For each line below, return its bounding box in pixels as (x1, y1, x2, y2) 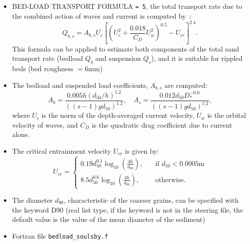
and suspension (95, 53, 141, 63)
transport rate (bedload (12, 53, 83, 63)
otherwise (155, 176, 184, 184)
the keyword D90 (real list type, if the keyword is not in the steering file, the (12, 204, 243, 215)
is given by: (125, 145, 159, 156)
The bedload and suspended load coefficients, (12, 80, 148, 90)
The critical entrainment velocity (12, 145, 111, 156)
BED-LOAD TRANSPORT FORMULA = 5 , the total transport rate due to (12, 1, 242, 11)
